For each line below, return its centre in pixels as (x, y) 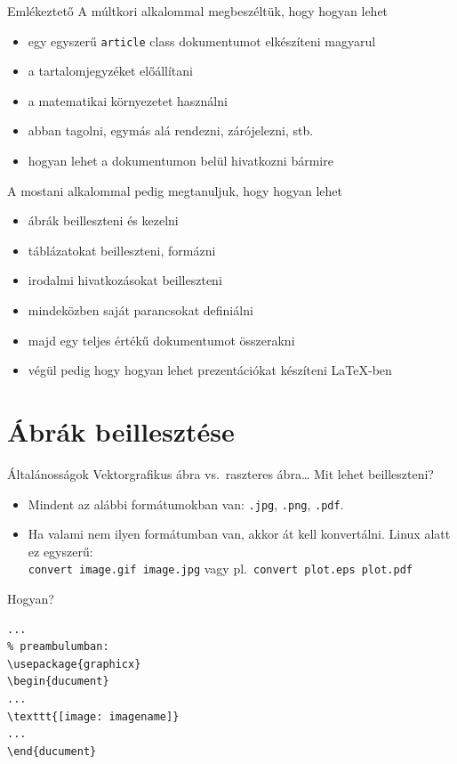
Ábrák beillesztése (121, 431)
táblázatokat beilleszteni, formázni (122, 250)
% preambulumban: (58, 647)
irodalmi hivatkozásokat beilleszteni (125, 280)
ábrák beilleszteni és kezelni (103, 220)
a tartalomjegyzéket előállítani (110, 71)
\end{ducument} (52, 751)
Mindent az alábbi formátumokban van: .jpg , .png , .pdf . (186, 504)
